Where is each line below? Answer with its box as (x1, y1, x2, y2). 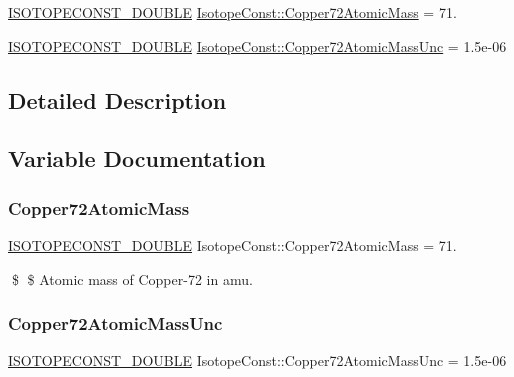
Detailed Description (8, 84, 227, 115)
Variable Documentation (8, 143, 266, 174)
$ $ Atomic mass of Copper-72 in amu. (11, 268, 253, 289)
